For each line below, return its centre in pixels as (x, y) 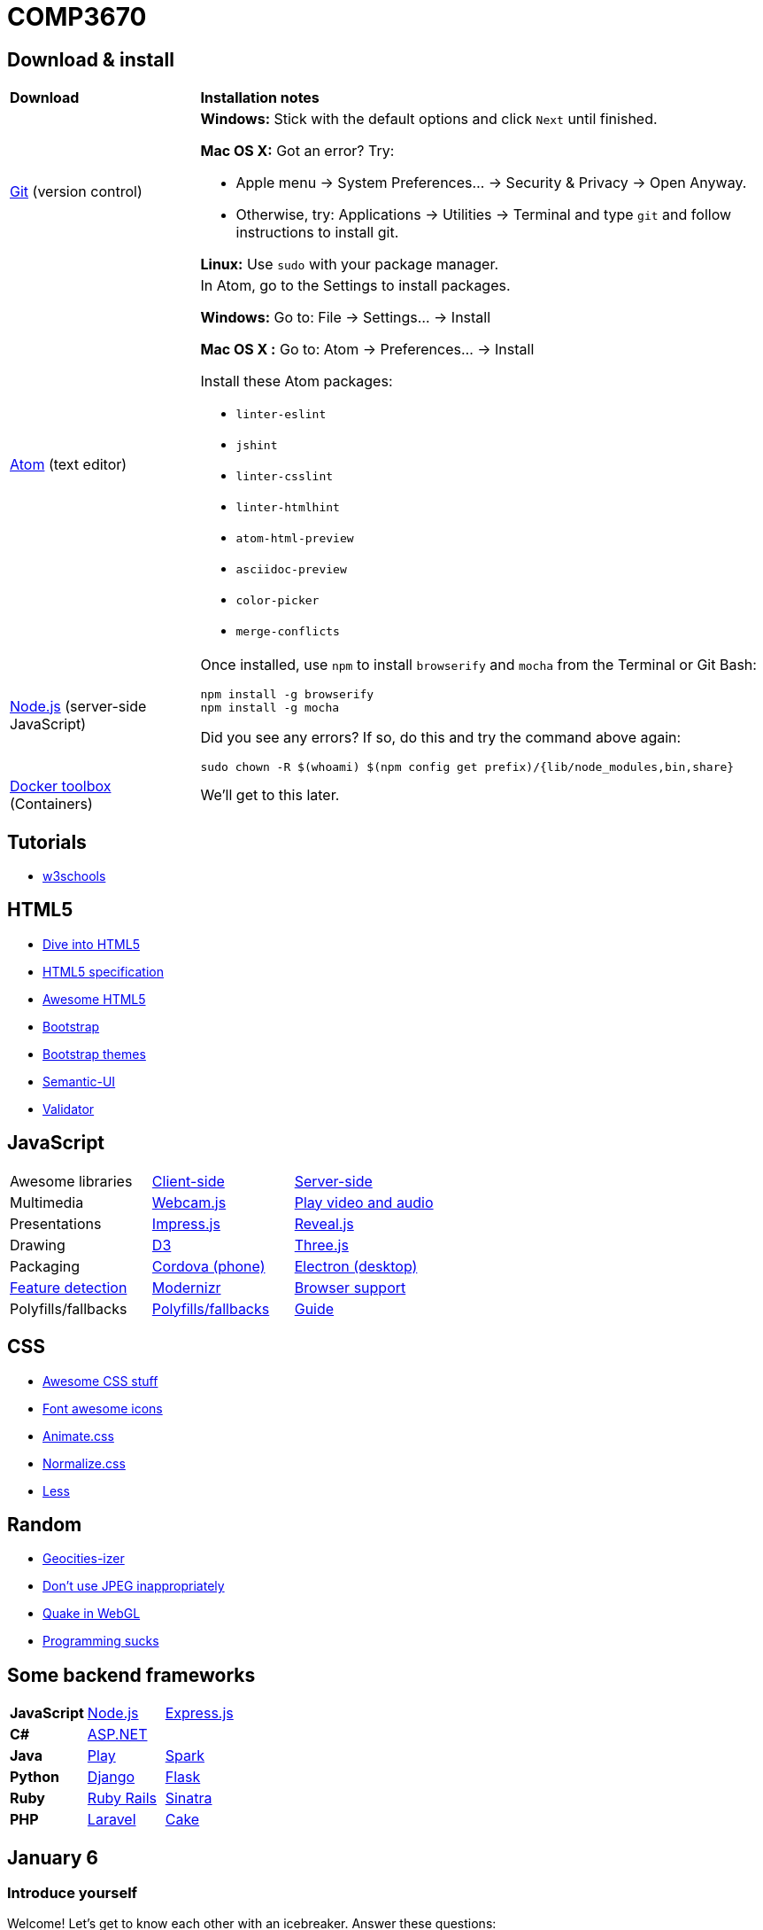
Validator (69, 1109)
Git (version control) (76, 192)
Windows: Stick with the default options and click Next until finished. (429, 119)
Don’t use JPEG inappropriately (134, 1586)
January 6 (53, 1857)
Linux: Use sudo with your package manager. (350, 265)
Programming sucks (101, 1641)
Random (45, 1524)
